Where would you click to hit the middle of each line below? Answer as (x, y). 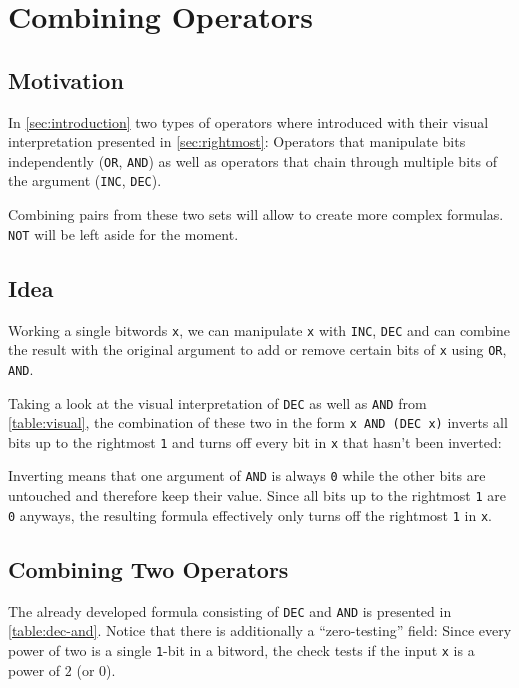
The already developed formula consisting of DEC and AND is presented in (230, 610)
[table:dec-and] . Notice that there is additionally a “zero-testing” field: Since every (260, 630)
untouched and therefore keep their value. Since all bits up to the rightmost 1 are (257, 495)
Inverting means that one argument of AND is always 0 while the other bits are (247, 475)
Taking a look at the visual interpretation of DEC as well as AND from (217, 402)
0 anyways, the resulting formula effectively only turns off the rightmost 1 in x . (250, 514)
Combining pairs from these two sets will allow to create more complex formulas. (256, 214)
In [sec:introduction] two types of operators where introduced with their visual (248, 121)
